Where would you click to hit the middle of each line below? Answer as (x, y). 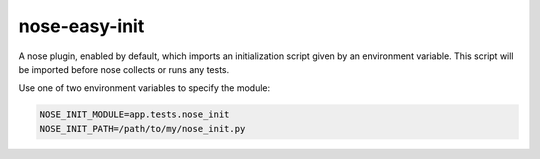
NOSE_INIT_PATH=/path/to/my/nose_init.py (142, 128)
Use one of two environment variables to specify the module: (144, 88)
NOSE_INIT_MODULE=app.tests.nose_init (134, 114)
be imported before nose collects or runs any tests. (124, 69)
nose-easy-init (81, 26)
